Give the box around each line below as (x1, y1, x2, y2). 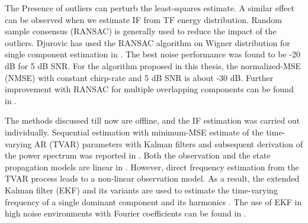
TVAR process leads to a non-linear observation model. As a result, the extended (5, 172, 300, 185)
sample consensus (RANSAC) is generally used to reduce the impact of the (5, 25, 277, 37)
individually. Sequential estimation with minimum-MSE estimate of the (5, 125, 264, 138)
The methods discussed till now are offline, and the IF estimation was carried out (5, 114, 300, 127)
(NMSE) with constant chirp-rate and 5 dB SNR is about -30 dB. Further (5, 71, 274, 83)
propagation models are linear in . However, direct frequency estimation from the (5, 160, 299, 173)
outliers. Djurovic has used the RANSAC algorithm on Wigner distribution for (5, 36, 290, 49)
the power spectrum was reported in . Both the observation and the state (5, 149, 271, 161)
